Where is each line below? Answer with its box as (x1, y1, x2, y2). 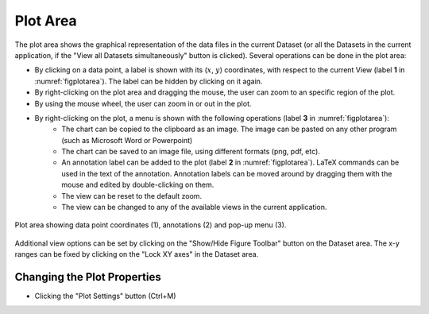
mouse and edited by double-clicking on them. (61, 180, 214, 190)
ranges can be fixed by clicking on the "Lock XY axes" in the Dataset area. (14, 250, 259, 259)
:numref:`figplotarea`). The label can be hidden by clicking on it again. (34, 76, 263, 86)
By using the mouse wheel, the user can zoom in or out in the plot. (34, 99, 252, 108)
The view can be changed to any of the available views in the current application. (61, 203, 327, 212)
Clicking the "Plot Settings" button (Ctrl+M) (34, 291, 176, 301)
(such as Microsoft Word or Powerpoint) (61, 135, 193, 145)
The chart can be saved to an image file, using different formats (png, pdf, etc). (61, 147, 321, 157)
